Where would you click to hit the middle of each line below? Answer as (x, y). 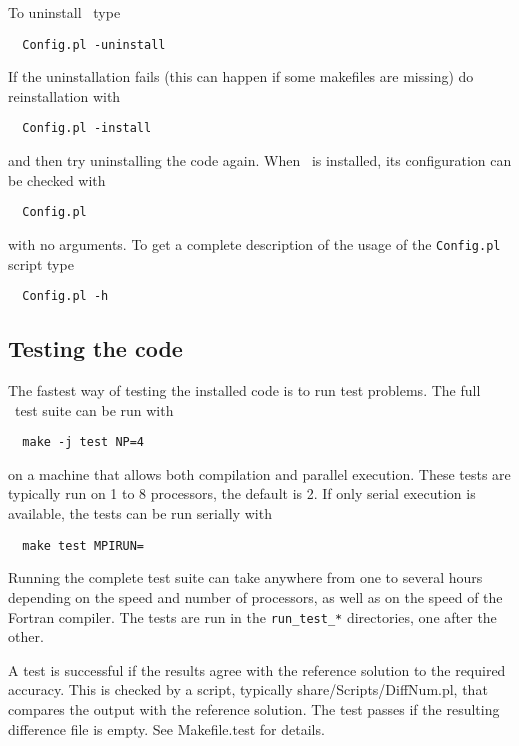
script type (41, 263)
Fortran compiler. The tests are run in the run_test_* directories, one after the (252, 616)
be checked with (57, 179)
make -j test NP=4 (83, 442)
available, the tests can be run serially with (140, 513)
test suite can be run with (94, 409)
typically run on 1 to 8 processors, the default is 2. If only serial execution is (242, 493)
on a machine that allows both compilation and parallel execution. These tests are (259, 473)
